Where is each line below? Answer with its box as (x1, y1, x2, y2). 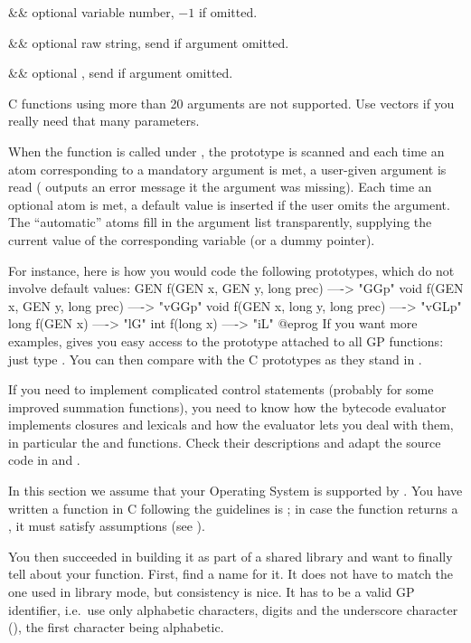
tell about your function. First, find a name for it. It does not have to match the (8, 564, 454, 583)
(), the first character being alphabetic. (8, 618, 224, 637)
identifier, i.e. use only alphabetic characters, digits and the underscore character (8, 600, 458, 619)
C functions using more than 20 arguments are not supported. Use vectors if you (8, 93, 455, 112)
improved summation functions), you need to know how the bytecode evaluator (8, 397, 447, 416)
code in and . (8, 450, 80, 469)
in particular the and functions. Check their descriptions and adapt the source (8, 432, 441, 451)
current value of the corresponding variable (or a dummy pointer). (8, 230, 375, 249)
